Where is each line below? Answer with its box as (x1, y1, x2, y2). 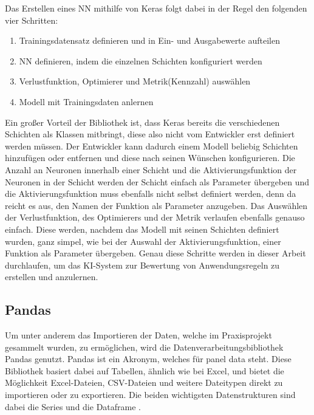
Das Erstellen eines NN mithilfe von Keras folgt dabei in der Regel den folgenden (5, 2, 307, 14)
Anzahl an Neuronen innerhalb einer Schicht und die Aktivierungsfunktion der (5, 163, 297, 176)
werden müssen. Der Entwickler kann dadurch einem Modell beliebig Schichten (5, 139, 298, 152)
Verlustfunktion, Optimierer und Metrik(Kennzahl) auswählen (19, 75, 251, 87)
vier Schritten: (5, 13, 58, 26)
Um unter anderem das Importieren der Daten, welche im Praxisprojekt (5, 329, 272, 341)
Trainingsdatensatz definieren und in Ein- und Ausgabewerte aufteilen (19, 34, 280, 47)
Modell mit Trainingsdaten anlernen (19, 95, 154, 108)
